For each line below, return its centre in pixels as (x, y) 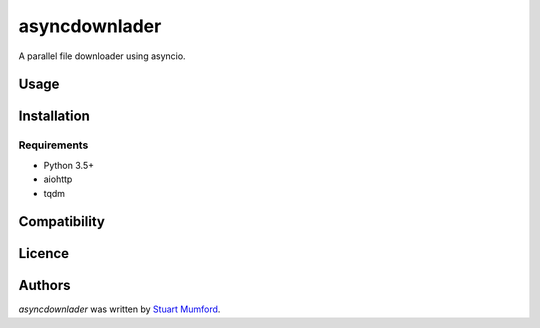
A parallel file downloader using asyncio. (102, 56)
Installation (54, 116)
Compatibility (61, 221)
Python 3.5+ (69, 165)
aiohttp (58, 179)
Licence (44, 253)
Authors (44, 285)
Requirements (53, 145)
